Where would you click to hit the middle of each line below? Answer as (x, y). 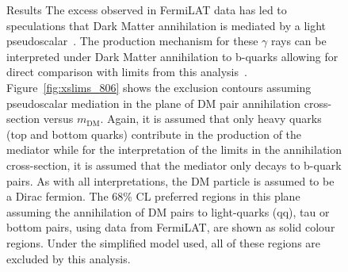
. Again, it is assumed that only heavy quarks (211, 119)
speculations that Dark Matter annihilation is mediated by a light (166, 25)
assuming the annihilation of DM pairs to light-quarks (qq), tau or (168, 211)
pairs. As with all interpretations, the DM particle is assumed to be (170, 180)
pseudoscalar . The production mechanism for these (132, 41)
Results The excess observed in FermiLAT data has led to (147, 10)
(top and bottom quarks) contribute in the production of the (154, 134)
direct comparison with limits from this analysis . (127, 72)
